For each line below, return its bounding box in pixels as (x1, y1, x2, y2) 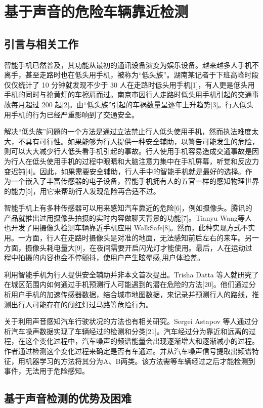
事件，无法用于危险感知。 (4, 365, 89, 376)
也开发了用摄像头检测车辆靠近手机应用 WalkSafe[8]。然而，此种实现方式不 (4, 222, 248, 233)
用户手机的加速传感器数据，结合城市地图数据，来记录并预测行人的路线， (11, 289, 252, 300)
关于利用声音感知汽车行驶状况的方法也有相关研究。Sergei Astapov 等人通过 (4, 316, 251, 327)
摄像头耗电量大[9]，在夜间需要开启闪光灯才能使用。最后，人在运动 (25, 242, 245, 253)
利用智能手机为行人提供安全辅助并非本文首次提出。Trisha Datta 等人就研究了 (4, 269, 259, 279)
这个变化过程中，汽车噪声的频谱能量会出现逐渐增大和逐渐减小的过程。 (25, 336, 259, 346)
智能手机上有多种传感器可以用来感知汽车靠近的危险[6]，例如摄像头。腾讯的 (4, 202, 252, 213)
